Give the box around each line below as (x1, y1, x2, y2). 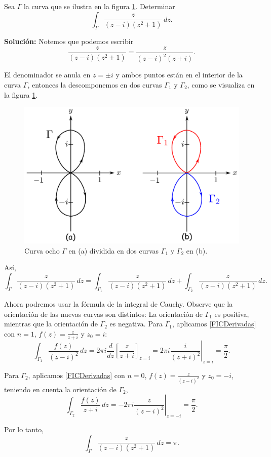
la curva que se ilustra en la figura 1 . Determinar (23, 1, 175, 11)
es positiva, (214, 308, 249, 319)
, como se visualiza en (187, 79, 255, 90)
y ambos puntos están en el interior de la (115, 69, 243, 80)
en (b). (186, 245, 208, 256)
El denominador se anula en (4, 69, 91, 80)
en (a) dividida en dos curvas (68, 245, 159, 256)
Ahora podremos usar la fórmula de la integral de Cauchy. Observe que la (4, 299, 233, 309)
